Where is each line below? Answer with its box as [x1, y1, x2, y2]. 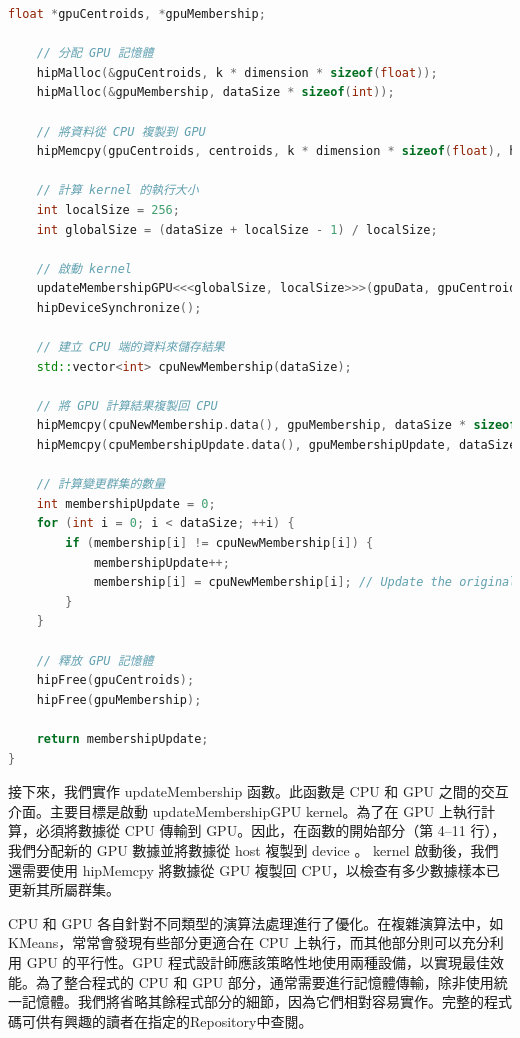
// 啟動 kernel [36, 261, 133, 276]
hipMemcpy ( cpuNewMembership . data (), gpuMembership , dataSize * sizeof [36, 418, 517, 433]
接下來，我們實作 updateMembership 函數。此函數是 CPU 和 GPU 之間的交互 [8, 781, 509, 802]
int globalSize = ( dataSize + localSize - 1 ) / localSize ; [36, 222, 438, 237]
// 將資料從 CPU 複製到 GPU [36, 124, 206, 139]
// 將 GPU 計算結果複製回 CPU [36, 398, 218, 413]
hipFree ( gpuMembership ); [36, 692, 202, 707]
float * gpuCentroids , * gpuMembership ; [8, 7, 266, 21]
